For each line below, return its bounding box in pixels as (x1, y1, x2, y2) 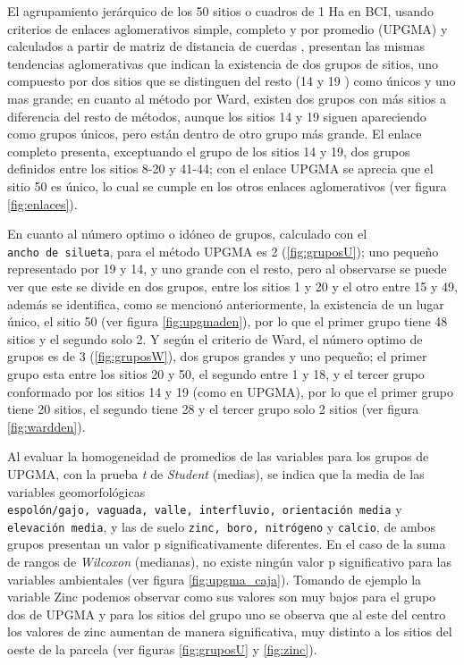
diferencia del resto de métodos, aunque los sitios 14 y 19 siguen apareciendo (7, 106, 426, 125)
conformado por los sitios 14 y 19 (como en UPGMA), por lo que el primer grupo (7, 382, 453, 400)
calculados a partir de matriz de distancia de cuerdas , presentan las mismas (7, 37, 425, 55)
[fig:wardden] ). (7, 417, 86, 435)
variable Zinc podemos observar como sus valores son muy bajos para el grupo (7, 587, 436, 606)
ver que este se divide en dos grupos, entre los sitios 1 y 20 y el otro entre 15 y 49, (7, 276, 458, 295)
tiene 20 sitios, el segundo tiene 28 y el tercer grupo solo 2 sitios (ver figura (7, 400, 419, 418)
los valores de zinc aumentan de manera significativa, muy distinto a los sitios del (7, 622, 452, 641)
